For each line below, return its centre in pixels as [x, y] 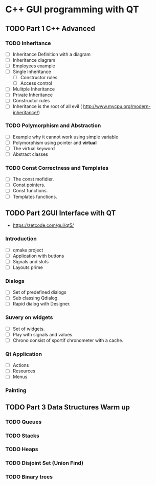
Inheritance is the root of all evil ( [47, 106]
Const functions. [30, 191]
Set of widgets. [29, 329]
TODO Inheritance [28, 43]
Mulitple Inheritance [34, 89]
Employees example [34, 66]
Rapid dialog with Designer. [41, 304]
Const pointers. [29, 185]
